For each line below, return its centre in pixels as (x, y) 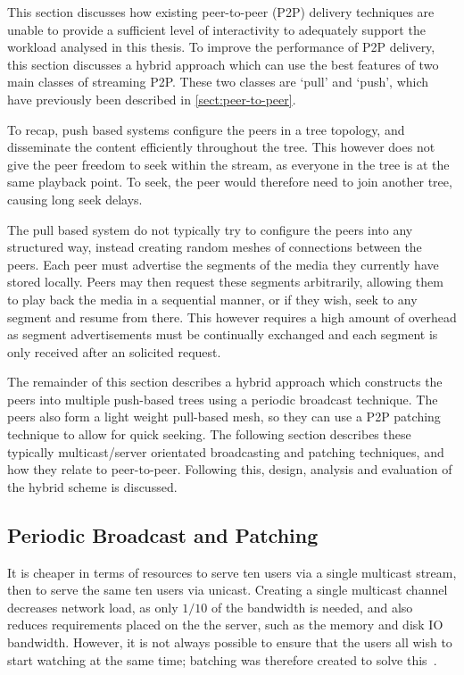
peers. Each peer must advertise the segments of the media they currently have (223, 264)
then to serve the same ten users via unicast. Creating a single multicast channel (228, 590)
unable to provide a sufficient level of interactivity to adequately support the (216, 29)
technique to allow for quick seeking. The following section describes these (209, 434)
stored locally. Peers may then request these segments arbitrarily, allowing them (225, 282)
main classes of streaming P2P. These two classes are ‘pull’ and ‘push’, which (218, 82)
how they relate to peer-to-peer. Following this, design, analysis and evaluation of (230, 469)
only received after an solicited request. (114, 351)
